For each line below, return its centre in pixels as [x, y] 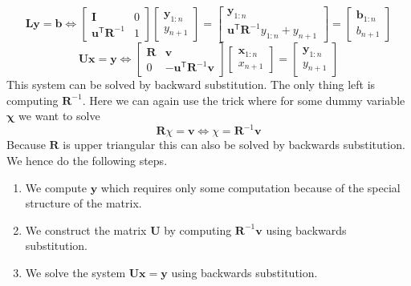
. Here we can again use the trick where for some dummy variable [244, 100]
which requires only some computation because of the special [250, 187]
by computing [198, 230]
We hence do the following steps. [87, 161]
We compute [56, 187]
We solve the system [75, 272]
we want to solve [59, 116]
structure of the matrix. [83, 203]
